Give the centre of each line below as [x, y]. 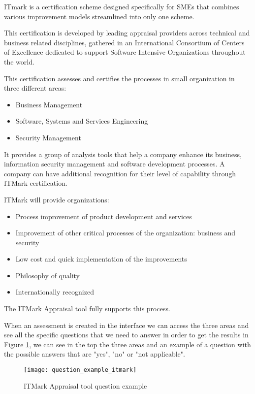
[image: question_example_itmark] [80, 370]
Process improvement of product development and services [104, 216]
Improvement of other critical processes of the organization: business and [126, 233]
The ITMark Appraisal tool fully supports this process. [87, 309]
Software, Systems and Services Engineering [82, 121]
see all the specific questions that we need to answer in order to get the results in [126, 335]
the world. [19, 61]
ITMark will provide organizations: [57, 199]
